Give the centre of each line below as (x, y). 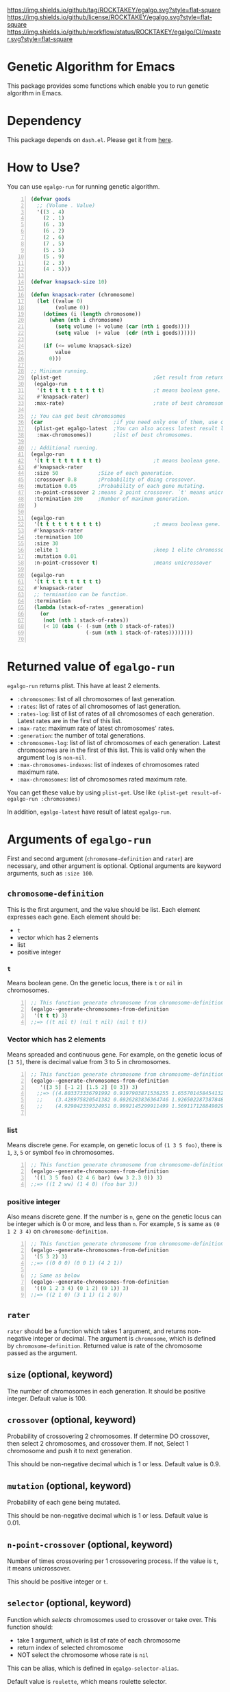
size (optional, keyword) (60, 1375)
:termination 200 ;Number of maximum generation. (112, 499)
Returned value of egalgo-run (91, 667)
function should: (30, 1627)
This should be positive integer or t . (57, 1582)
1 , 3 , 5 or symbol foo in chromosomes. (61, 1153)
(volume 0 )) (72, 307)
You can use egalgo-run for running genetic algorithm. (84, 186)
